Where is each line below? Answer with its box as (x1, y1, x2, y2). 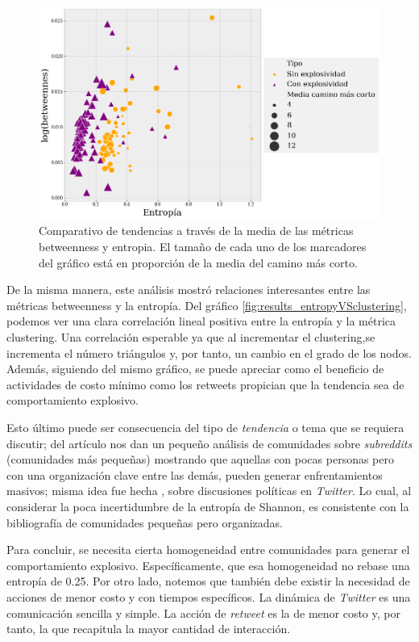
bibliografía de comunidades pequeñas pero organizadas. (6, 514, 283, 531)
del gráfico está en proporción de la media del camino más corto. (39, 254, 358, 271)
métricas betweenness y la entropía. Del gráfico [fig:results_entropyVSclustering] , (6, 296, 407, 313)
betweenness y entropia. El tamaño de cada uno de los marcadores (39, 238, 367, 255)
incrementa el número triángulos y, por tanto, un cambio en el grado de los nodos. (6, 344, 412, 361)
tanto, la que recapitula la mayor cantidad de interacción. (6, 620, 291, 637)
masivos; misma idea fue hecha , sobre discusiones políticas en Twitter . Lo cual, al (6, 482, 412, 499)
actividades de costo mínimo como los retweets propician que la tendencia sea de (6, 376, 404, 392)
